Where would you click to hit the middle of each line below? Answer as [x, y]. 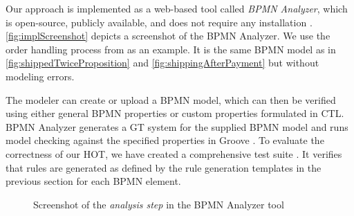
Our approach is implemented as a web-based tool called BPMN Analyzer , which [177, 8]
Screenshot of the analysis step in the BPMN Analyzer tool [159, 204]
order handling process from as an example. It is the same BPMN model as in [171, 49]
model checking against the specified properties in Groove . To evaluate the [165, 140]
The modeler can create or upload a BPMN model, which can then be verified [171, 99]
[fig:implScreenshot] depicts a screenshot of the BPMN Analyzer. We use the [168, 36]
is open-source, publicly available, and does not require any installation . [159, 22]
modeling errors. [40, 76]
